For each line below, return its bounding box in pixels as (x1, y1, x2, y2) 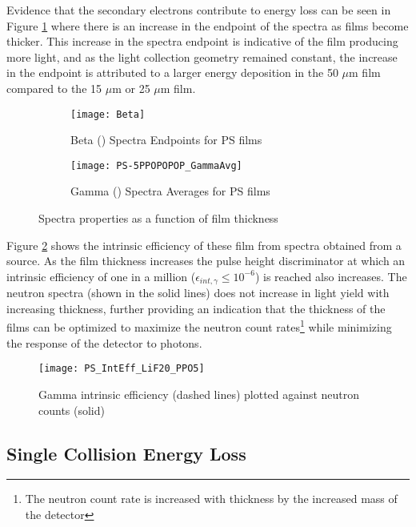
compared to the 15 (6, 79, 102, 96)
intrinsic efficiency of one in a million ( (6, 268, 196, 284)
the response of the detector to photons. (6, 334, 202, 351)
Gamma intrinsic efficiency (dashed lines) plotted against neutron (38, 385, 360, 402)
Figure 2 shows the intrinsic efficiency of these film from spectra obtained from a (6, 236, 402, 253)
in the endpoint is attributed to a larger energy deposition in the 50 (6, 64, 338, 81)
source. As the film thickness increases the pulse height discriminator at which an (6, 252, 406, 269)
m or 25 (112, 79, 150, 96)
